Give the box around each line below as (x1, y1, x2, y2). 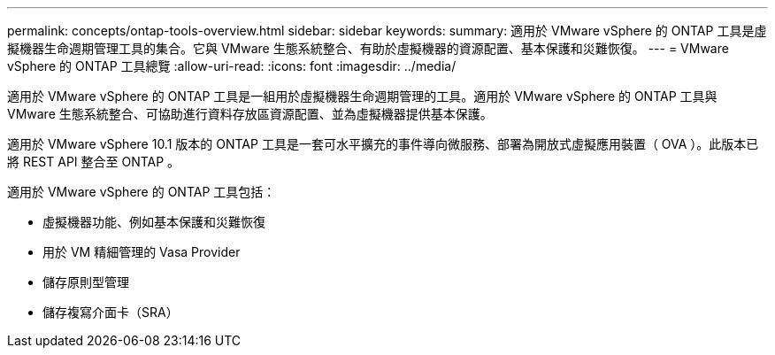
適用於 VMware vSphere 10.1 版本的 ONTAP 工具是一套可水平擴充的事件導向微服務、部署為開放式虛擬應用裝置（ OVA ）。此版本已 (7, 136, 759, 151)
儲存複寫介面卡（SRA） (42, 305, 179, 320)
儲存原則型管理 (42, 274, 129, 289)
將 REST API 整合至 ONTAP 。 (7, 154, 180, 169)
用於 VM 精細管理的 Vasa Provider (42, 244, 241, 259)
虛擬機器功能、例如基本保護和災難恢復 (42, 214, 265, 229)
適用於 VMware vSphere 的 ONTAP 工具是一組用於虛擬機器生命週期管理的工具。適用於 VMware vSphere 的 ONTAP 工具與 (7, 89, 717, 104)
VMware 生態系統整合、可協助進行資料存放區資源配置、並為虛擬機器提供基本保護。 (7, 106, 493, 121)
